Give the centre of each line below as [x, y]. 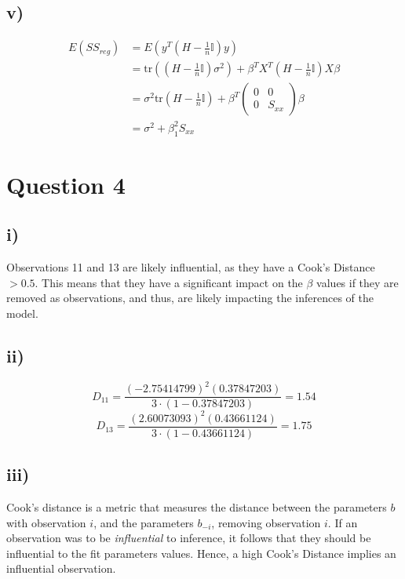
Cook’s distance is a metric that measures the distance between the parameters [197, 507]
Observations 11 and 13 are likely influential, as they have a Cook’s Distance [191, 267]
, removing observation [266, 522]
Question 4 [66, 184]
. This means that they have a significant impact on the [169, 282]
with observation [46, 522]
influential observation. [61, 568]
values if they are [358, 282]
